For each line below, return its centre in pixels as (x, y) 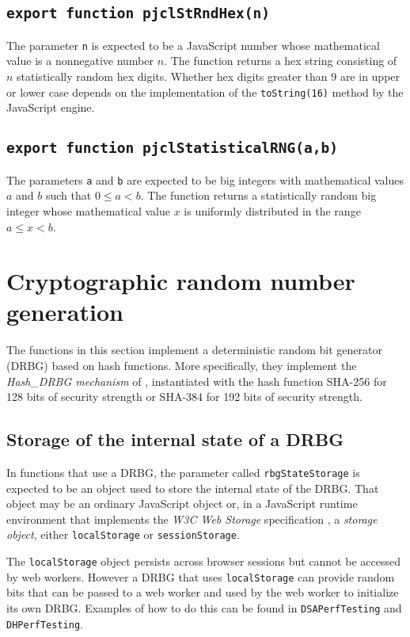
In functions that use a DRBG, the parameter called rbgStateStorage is (183, 472)
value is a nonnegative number (80, 61)
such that (68, 195)
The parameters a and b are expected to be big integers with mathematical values (205, 179)
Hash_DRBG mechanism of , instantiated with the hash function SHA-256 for (197, 381)
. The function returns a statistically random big (258, 195)
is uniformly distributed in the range (272, 210)
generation (65, 312)
